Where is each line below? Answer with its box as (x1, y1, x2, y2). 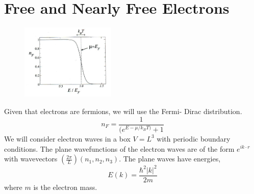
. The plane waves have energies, (119, 153, 221, 164)
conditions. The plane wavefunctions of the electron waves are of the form (4, 143, 235, 154)
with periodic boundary (157, 133, 231, 144)
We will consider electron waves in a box (4, 133, 131, 144)
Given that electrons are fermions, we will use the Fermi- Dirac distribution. (4, 105, 242, 116)
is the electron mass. (33, 181, 97, 192)
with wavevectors (4, 153, 58, 164)
